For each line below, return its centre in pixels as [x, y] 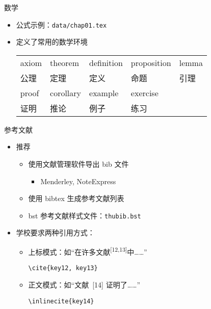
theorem [64, 62]
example [104, 93]
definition [106, 62]
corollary [66, 93]
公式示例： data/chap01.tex [61, 24]
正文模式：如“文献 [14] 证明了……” [84, 284]
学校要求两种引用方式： [55, 233]
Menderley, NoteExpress [78, 181]
